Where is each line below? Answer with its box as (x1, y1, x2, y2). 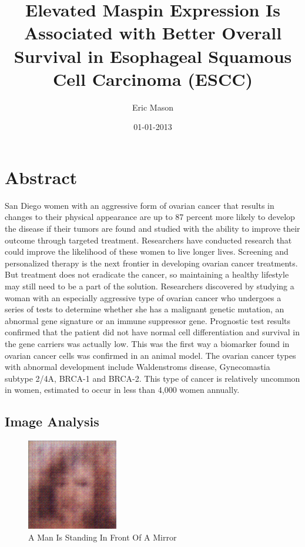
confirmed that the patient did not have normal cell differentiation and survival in (5, 326, 300, 338)
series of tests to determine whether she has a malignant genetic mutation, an (5, 303, 284, 315)
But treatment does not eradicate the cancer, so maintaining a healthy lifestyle (5, 268, 289, 281)
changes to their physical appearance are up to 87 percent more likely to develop (5, 211, 295, 223)
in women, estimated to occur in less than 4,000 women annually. (5, 383, 240, 396)
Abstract (5, 165, 78, 189)
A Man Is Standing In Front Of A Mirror (28, 531, 177, 543)
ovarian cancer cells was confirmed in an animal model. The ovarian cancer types (5, 349, 296, 361)
